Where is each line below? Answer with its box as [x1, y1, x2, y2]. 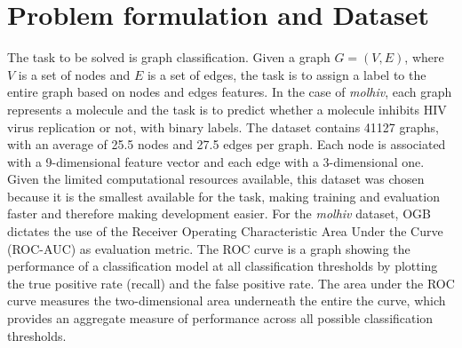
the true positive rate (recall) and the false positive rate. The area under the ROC [7, 273, 455, 292]
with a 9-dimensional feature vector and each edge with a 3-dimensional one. [7, 152, 425, 170]
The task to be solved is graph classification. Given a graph [7, 48, 331, 67]
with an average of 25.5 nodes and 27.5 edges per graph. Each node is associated [7, 135, 446, 154]
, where [404, 48, 444, 67]
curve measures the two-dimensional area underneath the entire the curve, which [7, 291, 446, 310]
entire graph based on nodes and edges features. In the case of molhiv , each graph [7, 83, 452, 101]
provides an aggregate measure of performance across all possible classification [7, 309, 434, 328]
